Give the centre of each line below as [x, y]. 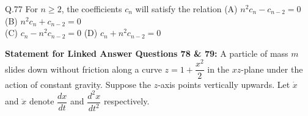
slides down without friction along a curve [83, 69]
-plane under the [272, 69]
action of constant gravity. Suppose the [78, 84]
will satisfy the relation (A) [186, 9]
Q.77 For [21, 9]
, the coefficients [92, 9]
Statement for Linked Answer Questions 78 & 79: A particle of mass [147, 53]
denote [42, 101]
